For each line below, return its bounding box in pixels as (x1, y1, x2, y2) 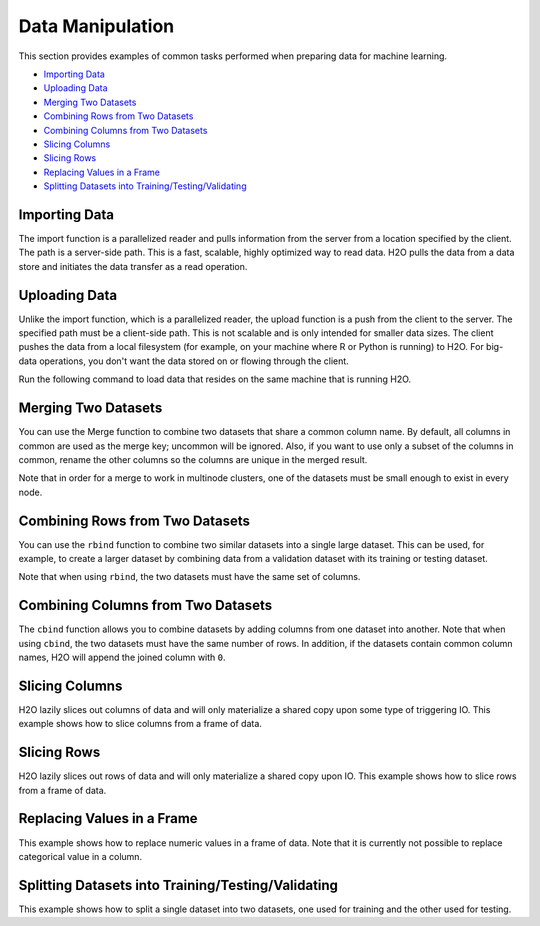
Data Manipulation (18, 15, 175, 37)
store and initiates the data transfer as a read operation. (18, 260, 248, 272)
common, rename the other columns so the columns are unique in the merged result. (18, 453, 368, 465)
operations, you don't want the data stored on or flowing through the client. (38, 355, 349, 367)
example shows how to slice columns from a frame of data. (18, 718, 262, 730)
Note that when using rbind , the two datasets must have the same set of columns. (18, 571, 361, 583)
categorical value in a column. (18, 850, 143, 862)
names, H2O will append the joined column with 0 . (18, 651, 226, 664)
